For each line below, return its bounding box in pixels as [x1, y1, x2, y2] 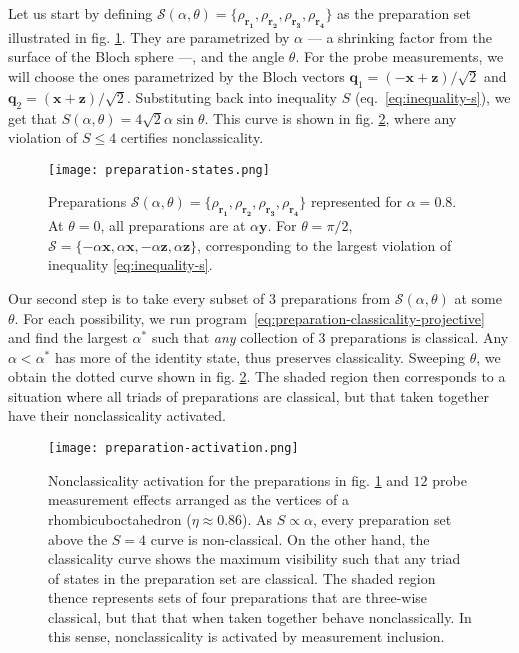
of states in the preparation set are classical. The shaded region [48, 567, 436, 588]
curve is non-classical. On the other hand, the [150, 528, 430, 549]
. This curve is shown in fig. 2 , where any [204, 107, 457, 128]
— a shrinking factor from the [307, 26, 492, 47]
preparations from [280, 287, 391, 308]
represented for [310, 191, 403, 212]
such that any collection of [151, 327, 314, 348]
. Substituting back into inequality [126, 86, 338, 107]
